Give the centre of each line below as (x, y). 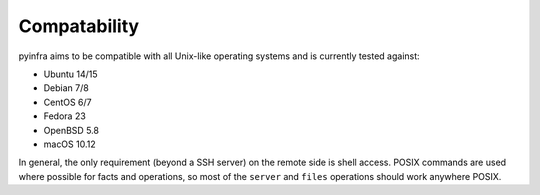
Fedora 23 (65, 116)
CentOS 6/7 (67, 102)
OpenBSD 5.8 (71, 130)
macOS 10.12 (69, 144)
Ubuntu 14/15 (71, 74)
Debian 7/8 (66, 88)
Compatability (79, 26)
